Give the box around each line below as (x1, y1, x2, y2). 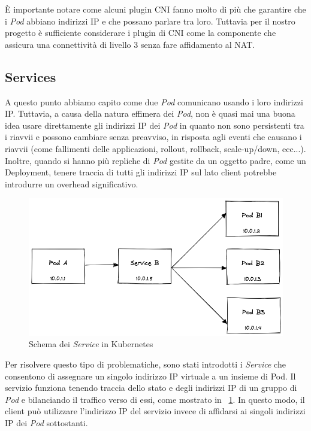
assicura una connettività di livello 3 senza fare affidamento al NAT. (5, 38, 255, 50)
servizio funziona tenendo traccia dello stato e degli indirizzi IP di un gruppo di (5, 381, 297, 394)
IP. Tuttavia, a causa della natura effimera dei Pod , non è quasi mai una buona (5, 107, 295, 120)
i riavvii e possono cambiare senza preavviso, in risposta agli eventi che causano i (5, 130, 302, 143)
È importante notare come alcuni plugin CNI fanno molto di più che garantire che (5, 3, 306, 15)
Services (5, 67, 56, 86)
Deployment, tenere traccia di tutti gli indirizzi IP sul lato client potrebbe (5, 166, 277, 178)
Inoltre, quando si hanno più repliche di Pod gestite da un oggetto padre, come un (5, 154, 306, 166)
